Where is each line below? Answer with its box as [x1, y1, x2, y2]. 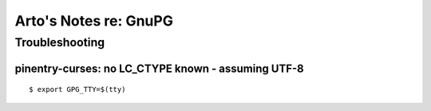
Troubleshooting [14, 35, 105, 50]
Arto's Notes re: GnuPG [14, 12, 173, 30]
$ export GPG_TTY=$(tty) [29, 85, 126, 94]
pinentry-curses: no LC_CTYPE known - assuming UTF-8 [14, 61, 304, 75]
